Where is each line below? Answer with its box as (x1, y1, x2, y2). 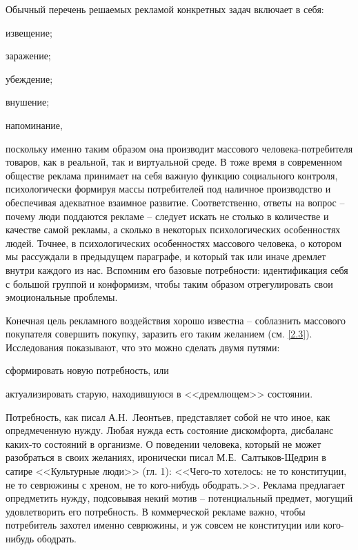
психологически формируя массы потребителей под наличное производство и (6, 181, 331, 196)
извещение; (6, 25, 52, 39)
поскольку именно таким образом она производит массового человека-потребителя (6, 141, 353, 155)
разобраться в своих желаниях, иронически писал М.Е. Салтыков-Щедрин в (6, 450, 326, 464)
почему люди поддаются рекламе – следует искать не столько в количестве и (6, 208, 329, 223)
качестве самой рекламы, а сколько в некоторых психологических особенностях (6, 222, 341, 237)
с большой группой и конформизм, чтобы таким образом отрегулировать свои (6, 276, 333, 291)
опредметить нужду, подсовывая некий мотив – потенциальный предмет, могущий (6, 491, 353, 505)
